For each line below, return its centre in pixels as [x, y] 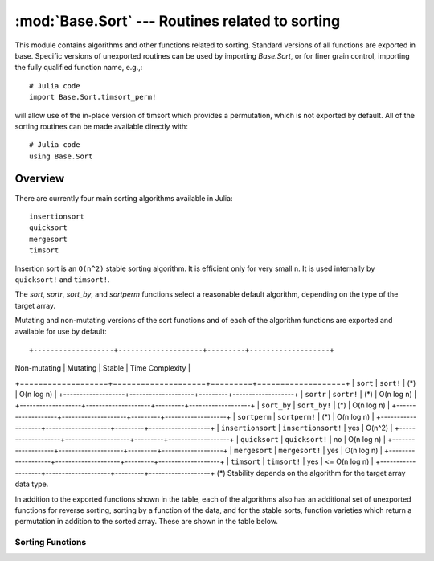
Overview [40, 179]
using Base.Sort [61, 156]
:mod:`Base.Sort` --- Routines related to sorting [178, 21]
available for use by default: [61, 332]
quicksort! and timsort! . [62, 279]
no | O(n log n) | [360, 439]
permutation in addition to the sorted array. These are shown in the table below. [147, 522]
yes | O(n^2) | [370, 428]
